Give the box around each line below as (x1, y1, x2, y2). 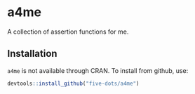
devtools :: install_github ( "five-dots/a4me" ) (7, 80, 140, 87)
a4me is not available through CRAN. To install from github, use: (7, 66, 189, 74)
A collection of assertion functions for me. (7, 27, 129, 36)
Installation (7, 48, 58, 60)
